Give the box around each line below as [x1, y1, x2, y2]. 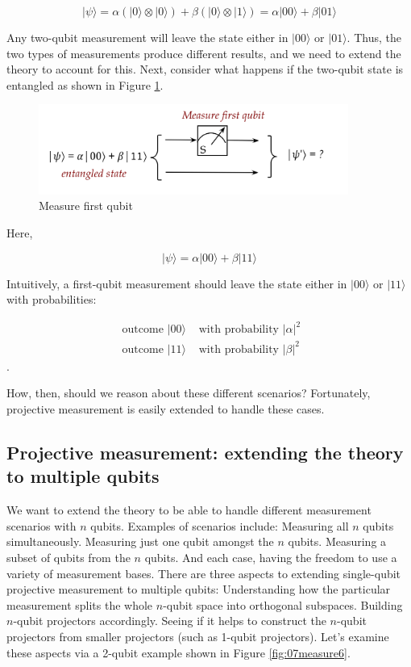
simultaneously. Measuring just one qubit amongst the [6, 533, 274, 550]
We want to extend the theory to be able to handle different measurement [6, 501, 372, 518]
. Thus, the [347, 29, 401, 45]
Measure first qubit [39, 197, 133, 214]
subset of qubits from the [6, 548, 131, 565]
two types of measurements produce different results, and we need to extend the [6, 44, 401, 61]
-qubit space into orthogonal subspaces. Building [163, 596, 403, 613]
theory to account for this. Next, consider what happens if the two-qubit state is [6, 61, 404, 78]
